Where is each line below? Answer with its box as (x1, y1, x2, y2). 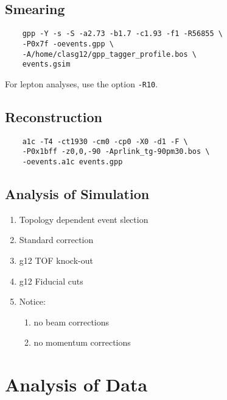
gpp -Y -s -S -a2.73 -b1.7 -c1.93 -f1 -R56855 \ (22, 29, 223, 38)
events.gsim (22, 60, 71, 69)
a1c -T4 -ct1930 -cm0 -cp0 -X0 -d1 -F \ (22, 137, 188, 146)
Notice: (19, 295, 46, 308)
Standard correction (19, 233, 94, 246)
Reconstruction (5, 107, 103, 126)
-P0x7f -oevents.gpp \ (22, 39, 114, 48)
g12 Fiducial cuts (19, 274, 83, 287)
